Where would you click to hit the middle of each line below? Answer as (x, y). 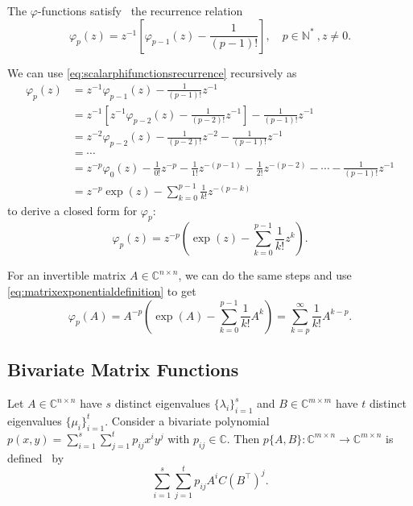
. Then (243, 438)
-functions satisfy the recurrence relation (140, 10)
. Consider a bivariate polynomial (187, 420)
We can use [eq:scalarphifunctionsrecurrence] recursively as (152, 72)
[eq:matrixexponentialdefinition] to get (102, 291)
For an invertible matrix (67, 275)
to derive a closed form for (72, 210)
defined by (36, 457)
